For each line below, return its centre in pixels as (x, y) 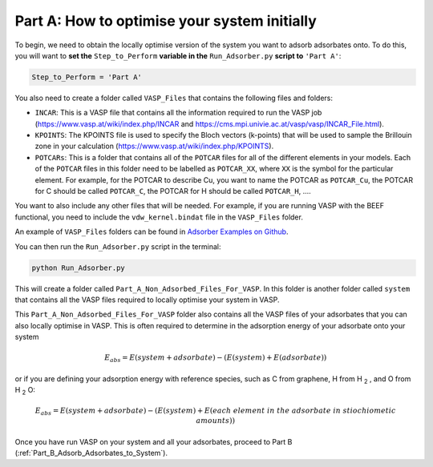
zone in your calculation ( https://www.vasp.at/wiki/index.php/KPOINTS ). (154, 146)
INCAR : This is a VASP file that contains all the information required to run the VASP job (178, 113)
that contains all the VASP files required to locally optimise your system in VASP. (147, 300)
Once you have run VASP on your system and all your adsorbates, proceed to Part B (154, 441)
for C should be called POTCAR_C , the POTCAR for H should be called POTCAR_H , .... (173, 191)
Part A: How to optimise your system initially (166, 21)
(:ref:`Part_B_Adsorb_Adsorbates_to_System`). (91, 453)
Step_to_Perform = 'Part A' (87, 77)
